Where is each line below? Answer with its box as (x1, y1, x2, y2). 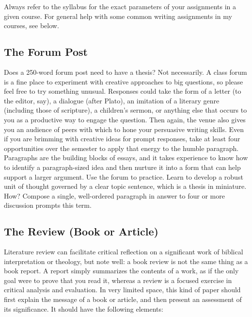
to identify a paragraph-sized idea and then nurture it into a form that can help (4, 162, 241, 172)
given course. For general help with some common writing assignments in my (4, 11, 232, 21)
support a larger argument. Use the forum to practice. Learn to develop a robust (4, 171, 243, 182)
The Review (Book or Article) (4, 224, 158, 239)
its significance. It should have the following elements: (4, 303, 163, 314)
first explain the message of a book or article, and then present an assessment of (4, 294, 242, 304)
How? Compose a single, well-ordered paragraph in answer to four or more (4, 190, 225, 200)
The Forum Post (4, 44, 88, 59)
